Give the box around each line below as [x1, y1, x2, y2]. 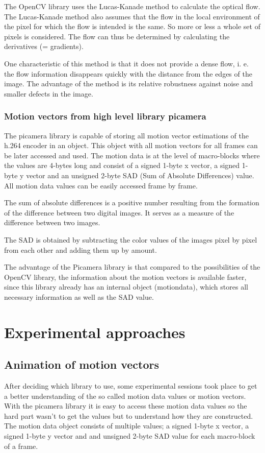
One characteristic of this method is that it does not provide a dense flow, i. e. [4, 58, 249, 68]
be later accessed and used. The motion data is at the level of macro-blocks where [4, 150, 260, 160]
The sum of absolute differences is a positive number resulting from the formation [4, 197, 259, 208]
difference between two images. [4, 217, 100, 228]
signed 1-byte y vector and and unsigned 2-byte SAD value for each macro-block [4, 431, 255, 441]
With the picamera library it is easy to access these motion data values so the [4, 400, 247, 411]
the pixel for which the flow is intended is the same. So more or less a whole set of [4, 21, 260, 32]
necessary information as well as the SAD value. [4, 291, 154, 302]
